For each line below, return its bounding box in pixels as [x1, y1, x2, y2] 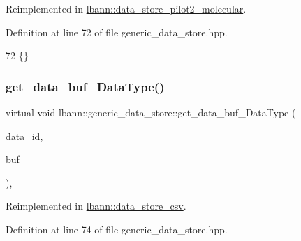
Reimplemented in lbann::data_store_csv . [6, 199, 186, 213]
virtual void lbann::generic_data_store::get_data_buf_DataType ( [6, 105, 296, 119]
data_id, [6, 128, 43, 143]
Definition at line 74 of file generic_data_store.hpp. [6, 221, 228, 236]
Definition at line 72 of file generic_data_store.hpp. [6, 24, 228, 39]
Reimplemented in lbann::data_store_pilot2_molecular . [6, 1, 247, 15]
